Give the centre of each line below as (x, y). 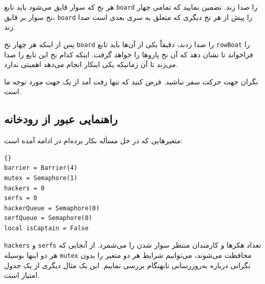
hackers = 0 (24, 188)
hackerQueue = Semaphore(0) (52, 208)
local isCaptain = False (46, 228)
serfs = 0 (21, 198)
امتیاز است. (22, 275)
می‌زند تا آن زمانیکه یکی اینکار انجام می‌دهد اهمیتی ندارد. (91, 64)
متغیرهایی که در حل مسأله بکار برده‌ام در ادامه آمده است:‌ (94, 140)
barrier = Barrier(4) (41, 168)
